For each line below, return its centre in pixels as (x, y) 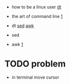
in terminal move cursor (35, 77)
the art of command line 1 (37, 16)
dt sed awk (23, 26)
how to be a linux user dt (36, 7)
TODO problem (35, 64)
